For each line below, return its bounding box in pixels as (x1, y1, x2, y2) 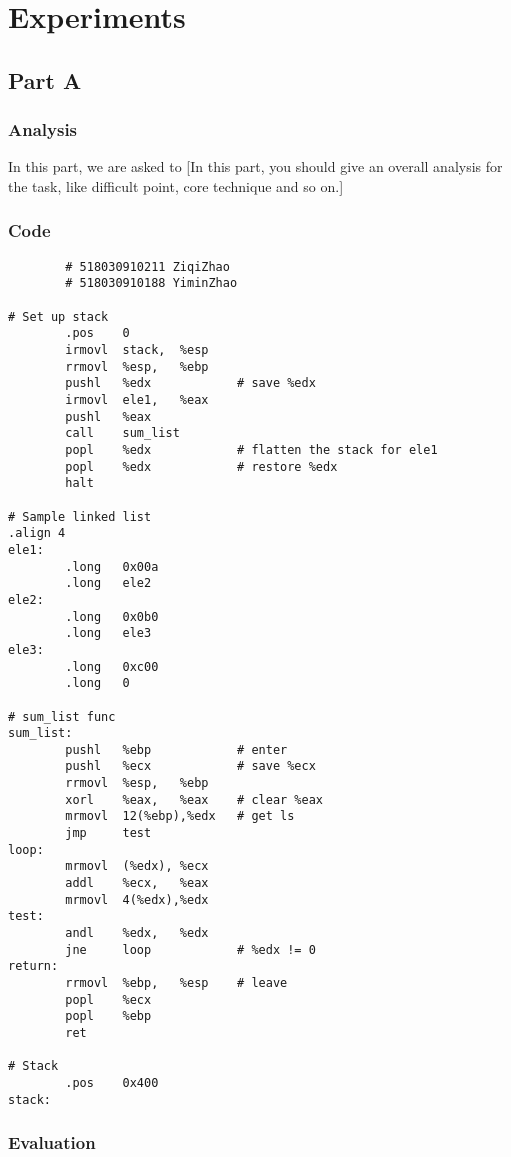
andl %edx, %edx (65, 926, 209, 941)
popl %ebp (65, 1009, 152, 1024)
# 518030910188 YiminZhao (65, 276, 238, 291)
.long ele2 (65, 576, 152, 591)
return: (8, 959, 59, 974)
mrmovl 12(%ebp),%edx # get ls (65, 809, 295, 824)
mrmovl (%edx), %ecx (65, 859, 209, 874)
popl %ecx (65, 992, 152, 1007)
